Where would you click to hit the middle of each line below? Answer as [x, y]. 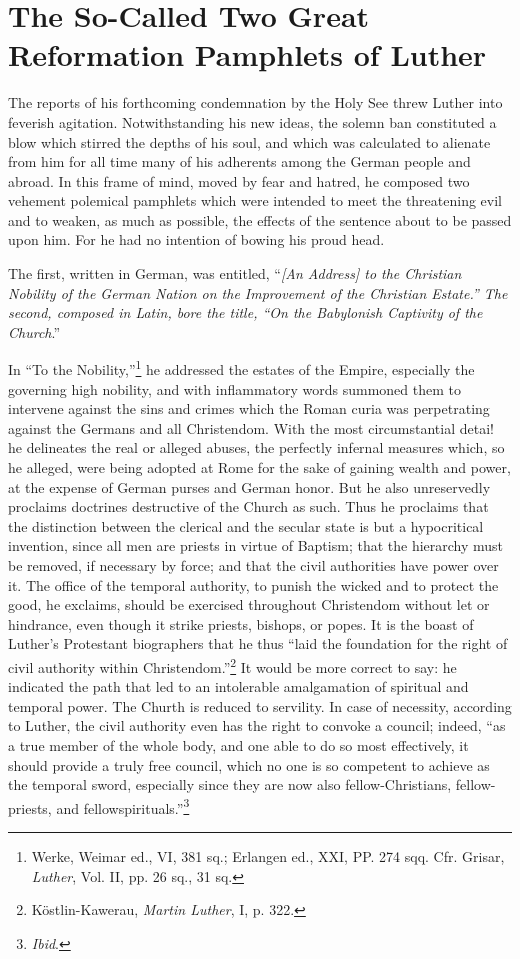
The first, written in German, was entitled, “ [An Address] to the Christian [235, 273]
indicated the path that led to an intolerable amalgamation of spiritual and [238, 686]
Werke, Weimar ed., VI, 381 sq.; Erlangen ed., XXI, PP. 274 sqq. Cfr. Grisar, [268, 856]
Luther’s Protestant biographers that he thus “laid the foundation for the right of [258, 643]
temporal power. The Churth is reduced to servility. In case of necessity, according [260, 705]
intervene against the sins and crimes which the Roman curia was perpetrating [249, 408]
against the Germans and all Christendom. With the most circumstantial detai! [251, 427]
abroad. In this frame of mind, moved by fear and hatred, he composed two [239, 180]
